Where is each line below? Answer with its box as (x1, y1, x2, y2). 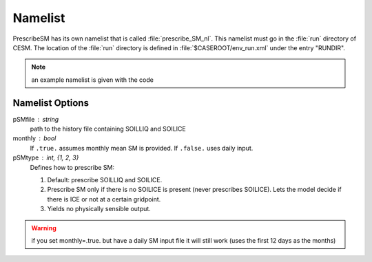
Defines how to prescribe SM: (30, 163, 115, 171)
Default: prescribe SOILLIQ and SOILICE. (47, 175, 163, 184)
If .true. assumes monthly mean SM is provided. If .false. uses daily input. (30, 144, 254, 152)
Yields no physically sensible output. (47, 205, 151, 213)
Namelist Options (12, 97, 90, 109)
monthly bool (12, 134, 56, 142)
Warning (31, 223, 56, 232)
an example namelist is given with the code (31, 76, 154, 84)
